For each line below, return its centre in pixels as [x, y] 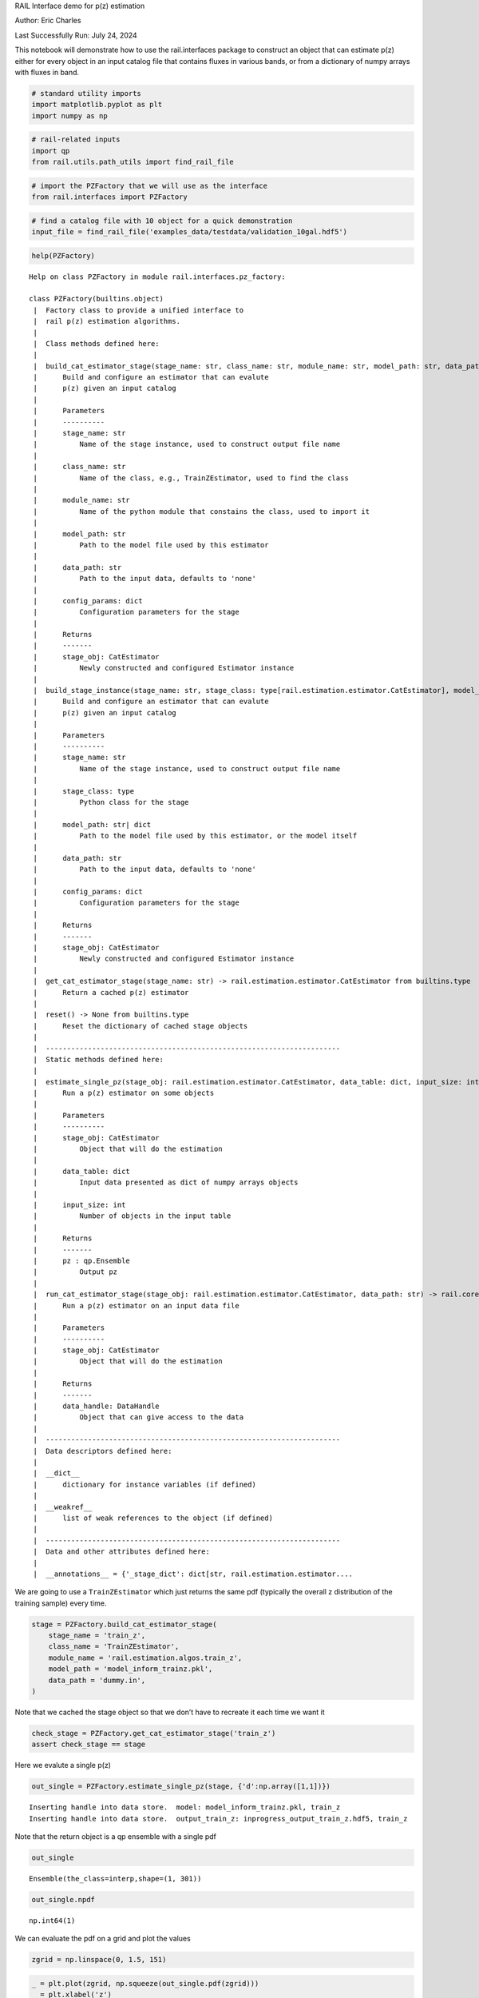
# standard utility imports [86, 93]
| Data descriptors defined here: [103, 1451]
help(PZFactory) [63, 255]
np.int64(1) [52, 1921]
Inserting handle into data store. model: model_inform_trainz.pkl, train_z [185, 1807]
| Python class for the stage [111, 802]
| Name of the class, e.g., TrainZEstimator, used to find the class [191, 478]
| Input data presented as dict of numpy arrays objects [166, 1182]
